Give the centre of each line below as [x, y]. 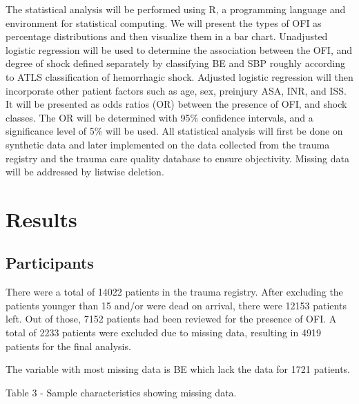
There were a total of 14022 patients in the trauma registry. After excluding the [174, 292]
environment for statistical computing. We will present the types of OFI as [164, 22]
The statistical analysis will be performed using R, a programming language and [176, 9]
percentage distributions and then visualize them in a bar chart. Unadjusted [167, 36]
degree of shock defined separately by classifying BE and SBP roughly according [176, 63]
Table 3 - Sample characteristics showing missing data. [121, 392]
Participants [50, 263]
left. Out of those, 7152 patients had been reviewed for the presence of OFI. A [171, 319]
